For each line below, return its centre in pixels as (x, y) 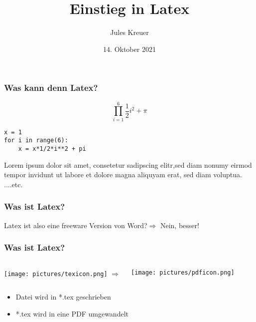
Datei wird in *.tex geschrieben (63, 297)
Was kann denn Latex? (51, 88)
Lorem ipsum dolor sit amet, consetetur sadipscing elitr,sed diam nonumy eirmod (128, 164)
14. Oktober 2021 (129, 49)
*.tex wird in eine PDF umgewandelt (72, 313)
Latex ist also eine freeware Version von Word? (76, 225)
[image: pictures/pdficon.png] (183, 272)
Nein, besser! (180, 225)
